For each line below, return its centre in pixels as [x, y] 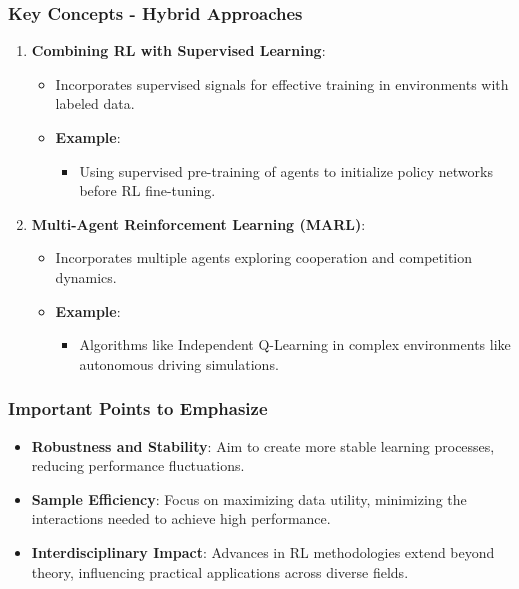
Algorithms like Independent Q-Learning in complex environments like [295, 344]
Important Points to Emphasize [138, 408]
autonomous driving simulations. [179, 363]
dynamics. [86, 276]
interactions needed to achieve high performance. [181, 518]
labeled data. [95, 103]
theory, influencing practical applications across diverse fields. [220, 571]
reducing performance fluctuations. [138, 465]
